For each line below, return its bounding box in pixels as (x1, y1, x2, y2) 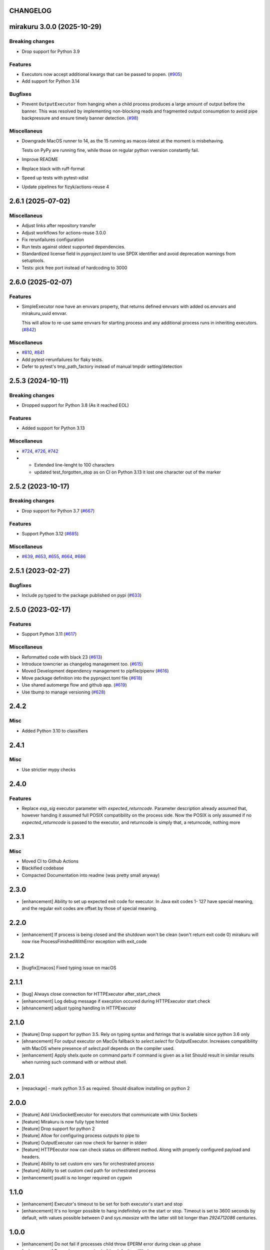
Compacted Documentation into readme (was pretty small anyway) (21, 872, 160, 878)
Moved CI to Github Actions (21, 858, 78, 864)
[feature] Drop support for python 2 (21, 1125, 95, 1131)
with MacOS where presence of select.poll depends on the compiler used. (21, 1045, 175, 1051)
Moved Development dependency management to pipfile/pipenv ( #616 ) (21, 668, 169, 674)
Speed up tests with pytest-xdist (21, 174, 88, 180)
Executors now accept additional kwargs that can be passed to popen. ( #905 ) (21, 71, 182, 77)
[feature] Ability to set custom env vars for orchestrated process (21, 1160, 154, 1166)
